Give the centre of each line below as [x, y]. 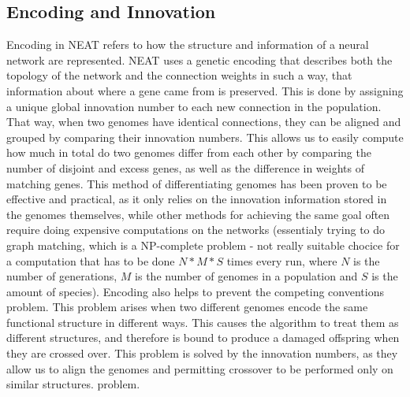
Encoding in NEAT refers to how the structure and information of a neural [188, 45]
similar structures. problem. [73, 384]
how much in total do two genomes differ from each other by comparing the [189, 152]
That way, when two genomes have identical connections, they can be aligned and [204, 122]
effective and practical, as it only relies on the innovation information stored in [197, 199]
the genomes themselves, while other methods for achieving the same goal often [198, 214]
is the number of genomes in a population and [246, 276]
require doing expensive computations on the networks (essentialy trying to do [196, 230]
